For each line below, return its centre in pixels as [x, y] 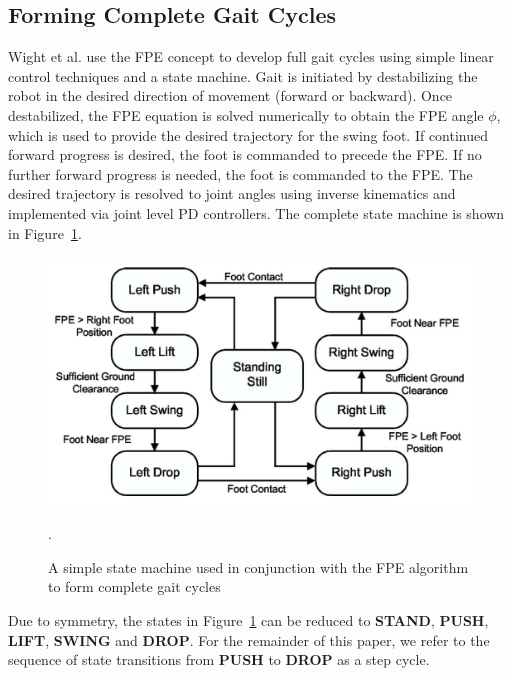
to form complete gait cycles [134, 586]
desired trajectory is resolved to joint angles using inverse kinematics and [232, 193]
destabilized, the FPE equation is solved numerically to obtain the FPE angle [246, 114]
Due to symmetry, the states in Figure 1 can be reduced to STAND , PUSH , [248, 619]
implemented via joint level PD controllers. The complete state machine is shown [256, 212]
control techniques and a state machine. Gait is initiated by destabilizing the [243, 75]
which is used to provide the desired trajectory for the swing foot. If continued [248, 134]
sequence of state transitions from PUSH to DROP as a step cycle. [219, 659]
